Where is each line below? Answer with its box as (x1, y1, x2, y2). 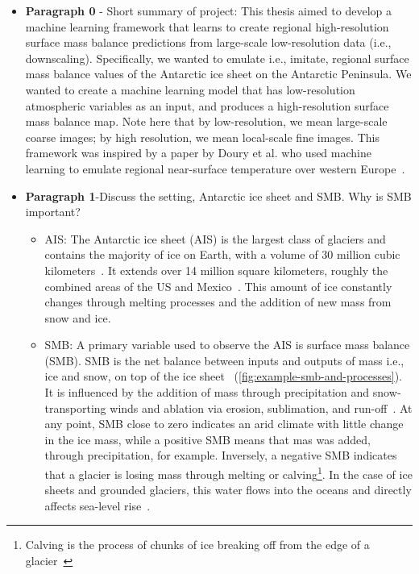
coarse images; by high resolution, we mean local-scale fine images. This (25, 128, 380, 145)
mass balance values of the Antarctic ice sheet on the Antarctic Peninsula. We (25, 65, 412, 82)
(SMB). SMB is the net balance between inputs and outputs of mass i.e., (44, 351, 404, 368)
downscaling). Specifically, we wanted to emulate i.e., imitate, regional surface (25, 49, 409, 66)
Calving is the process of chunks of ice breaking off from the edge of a (25, 536, 370, 553)
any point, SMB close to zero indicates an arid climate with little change (44, 415, 404, 432)
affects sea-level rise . (44, 497, 151, 514)
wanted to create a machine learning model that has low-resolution (25, 81, 355, 98)
